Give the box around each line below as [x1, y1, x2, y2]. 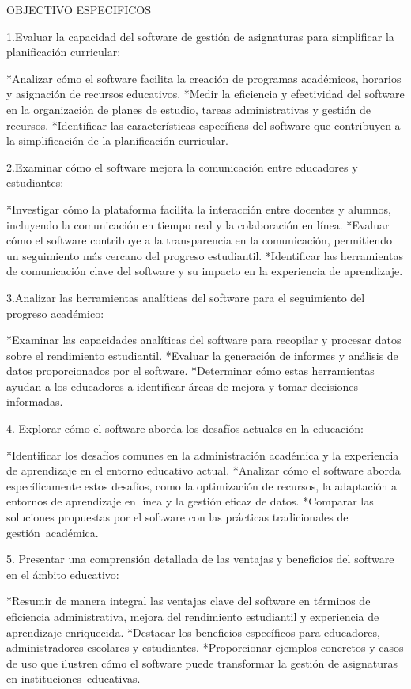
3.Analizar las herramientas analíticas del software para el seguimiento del [6, 289, 365, 305]
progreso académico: [6, 305, 104, 321]
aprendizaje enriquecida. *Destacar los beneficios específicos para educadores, [6, 623, 380, 640]
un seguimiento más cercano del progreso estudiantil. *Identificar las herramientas [6, 247, 403, 263]
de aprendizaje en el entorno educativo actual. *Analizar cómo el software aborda [6, 462, 401, 479]
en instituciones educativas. [6, 670, 141, 687]
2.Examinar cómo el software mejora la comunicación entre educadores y [6, 158, 358, 175]
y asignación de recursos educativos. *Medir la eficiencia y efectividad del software [6, 85, 405, 102]
